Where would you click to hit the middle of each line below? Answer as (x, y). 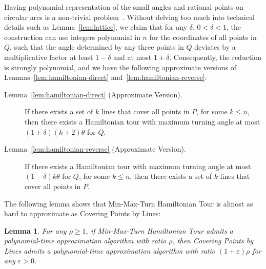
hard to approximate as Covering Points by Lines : (83, 213)
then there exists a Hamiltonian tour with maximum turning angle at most (142, 121)
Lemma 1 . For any (35, 230)
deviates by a (215, 47)
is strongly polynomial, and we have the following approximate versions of (120, 67)
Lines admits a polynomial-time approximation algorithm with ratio (110, 250)
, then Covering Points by (213, 241)
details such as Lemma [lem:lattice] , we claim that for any (96, 27)
